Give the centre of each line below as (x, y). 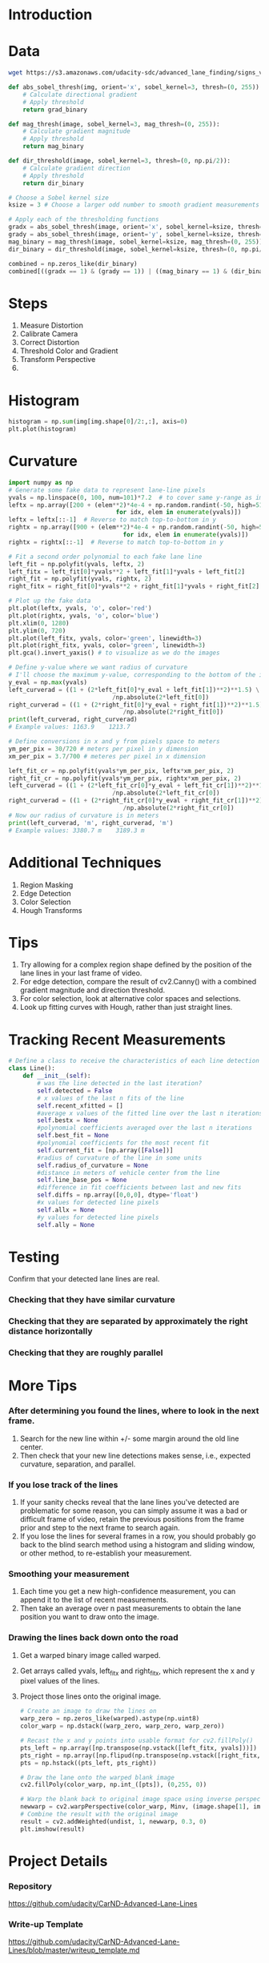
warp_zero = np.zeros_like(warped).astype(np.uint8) (110, 1719)
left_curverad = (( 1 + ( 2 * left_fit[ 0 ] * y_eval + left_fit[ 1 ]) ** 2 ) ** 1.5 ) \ (134, 690)
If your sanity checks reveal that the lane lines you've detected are (130, 1502)
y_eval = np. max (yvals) (48, 682)
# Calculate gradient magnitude (76, 131)
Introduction (50, 15)
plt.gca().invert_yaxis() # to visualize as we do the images (114, 653)
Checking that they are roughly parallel (86, 1353)
